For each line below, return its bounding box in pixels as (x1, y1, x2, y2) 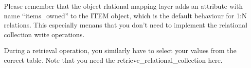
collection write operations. (4, 29, 85, 39)
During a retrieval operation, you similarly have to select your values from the (4, 45, 236, 55)
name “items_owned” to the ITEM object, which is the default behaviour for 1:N (4, 10, 247, 20)
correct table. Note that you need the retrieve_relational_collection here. (4, 54, 223, 65)
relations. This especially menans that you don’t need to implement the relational (4, 20, 248, 30)
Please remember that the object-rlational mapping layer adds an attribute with (4, 1, 243, 11)
